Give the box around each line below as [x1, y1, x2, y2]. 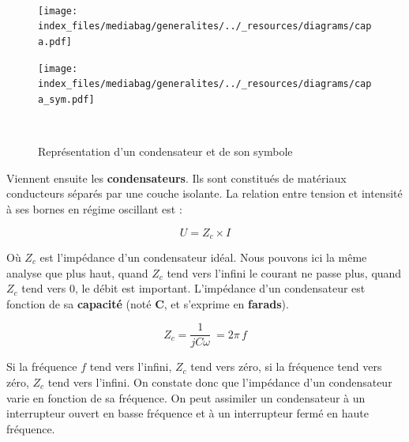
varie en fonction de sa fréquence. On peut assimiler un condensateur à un [6, 389, 366, 406]
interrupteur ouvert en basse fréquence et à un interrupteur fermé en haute [6, 405, 370, 421]
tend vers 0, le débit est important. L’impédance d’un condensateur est [21, 280, 366, 297]
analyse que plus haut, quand [6, 264, 148, 281]
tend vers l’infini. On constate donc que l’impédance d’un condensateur [47, 373, 392, 390]
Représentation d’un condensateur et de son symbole [38, 143, 293, 160]
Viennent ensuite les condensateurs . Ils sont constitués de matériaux [6, 169, 347, 186]
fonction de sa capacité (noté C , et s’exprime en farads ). [6, 295, 289, 312]
